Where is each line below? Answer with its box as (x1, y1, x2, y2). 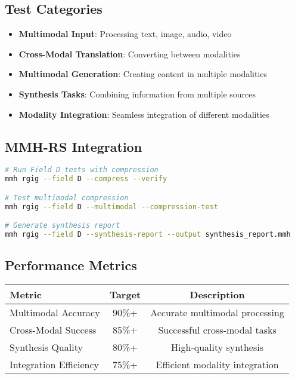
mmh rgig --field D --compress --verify (5, 175, 167, 184)
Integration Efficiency (10, 357, 100, 372)
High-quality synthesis (171, 340, 264, 354)
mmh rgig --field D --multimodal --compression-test (5, 202, 218, 211)
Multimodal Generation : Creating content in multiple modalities (18, 68, 268, 80)
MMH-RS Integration (5, 137, 142, 155)
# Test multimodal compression (5, 193, 129, 202)
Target (109, 288, 141, 302)
